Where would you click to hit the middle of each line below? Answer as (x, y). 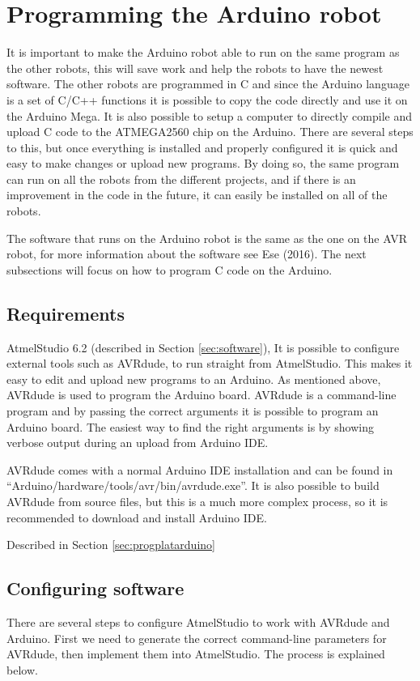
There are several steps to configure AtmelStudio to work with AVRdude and (198, 621)
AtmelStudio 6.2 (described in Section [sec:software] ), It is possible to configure (203, 347)
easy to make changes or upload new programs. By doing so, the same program (203, 163)
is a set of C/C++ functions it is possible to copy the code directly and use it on (207, 99)
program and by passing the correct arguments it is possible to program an (193, 411)
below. (22, 669)
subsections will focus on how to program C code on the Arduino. (170, 269)
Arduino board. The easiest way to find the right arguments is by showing (190, 426)
